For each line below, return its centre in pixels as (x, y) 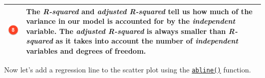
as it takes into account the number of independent (147, 41)
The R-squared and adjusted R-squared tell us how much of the (139, 11)
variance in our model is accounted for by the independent (131, 21)
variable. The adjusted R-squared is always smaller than (126, 31)
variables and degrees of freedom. (86, 50)
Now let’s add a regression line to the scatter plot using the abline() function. (128, 69)
